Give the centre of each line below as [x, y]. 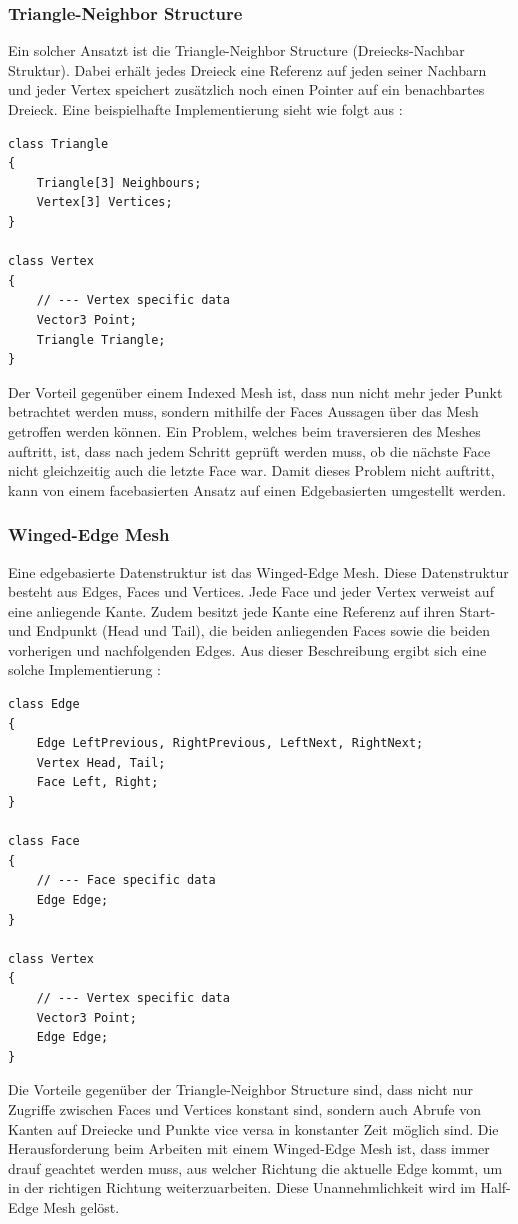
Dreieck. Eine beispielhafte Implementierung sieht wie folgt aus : [205, 109]
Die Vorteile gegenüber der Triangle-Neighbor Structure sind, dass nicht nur [241, 1089]
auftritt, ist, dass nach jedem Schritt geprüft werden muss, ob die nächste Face [249, 450]
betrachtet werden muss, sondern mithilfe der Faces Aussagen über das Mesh [243, 411]
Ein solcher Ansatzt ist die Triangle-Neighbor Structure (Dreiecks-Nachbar [236, 50]
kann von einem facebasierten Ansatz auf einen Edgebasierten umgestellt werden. [257, 489]
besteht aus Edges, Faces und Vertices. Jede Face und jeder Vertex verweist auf [251, 591]
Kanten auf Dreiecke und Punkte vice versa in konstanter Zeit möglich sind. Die [253, 1128]
